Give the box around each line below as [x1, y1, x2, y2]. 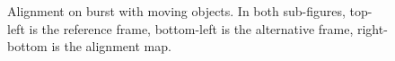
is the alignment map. [51, 37, 171, 56]
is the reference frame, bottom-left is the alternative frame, [29, 19, 354, 38]
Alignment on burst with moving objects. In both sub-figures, [7, 2, 346, 20]
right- [356, 19, 388, 38]
